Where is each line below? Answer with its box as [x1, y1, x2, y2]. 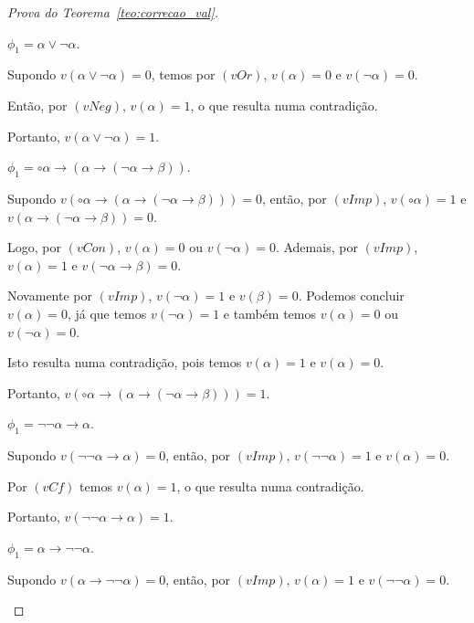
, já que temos [67, 303, 147, 322]
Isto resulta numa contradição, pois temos [7, 353, 242, 372]
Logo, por [7, 238, 61, 257]
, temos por [151, 65, 216, 84]
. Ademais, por [275, 238, 358, 257]
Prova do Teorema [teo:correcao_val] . [7, 3, 219, 21]
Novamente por [7, 286, 92, 305]
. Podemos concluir [298, 286, 405, 305]
